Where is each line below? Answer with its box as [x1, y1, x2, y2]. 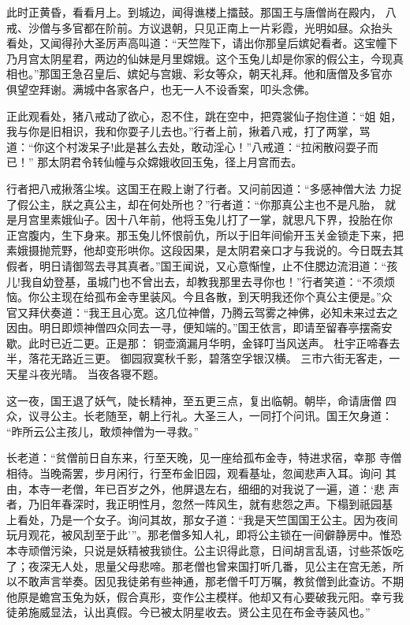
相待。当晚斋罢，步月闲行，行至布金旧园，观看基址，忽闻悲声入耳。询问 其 [6, 465, 397, 482]
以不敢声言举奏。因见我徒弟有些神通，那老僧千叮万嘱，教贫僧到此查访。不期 [6, 573, 404, 590]
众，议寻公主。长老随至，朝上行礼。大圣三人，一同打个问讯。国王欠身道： [6, 407, 393, 424]
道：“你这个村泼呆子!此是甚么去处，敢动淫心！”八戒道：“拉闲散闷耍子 [6, 138, 367, 154]
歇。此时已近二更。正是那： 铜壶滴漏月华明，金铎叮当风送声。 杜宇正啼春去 [6, 334, 401, 351]
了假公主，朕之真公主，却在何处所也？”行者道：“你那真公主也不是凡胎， [6, 195, 382, 212]
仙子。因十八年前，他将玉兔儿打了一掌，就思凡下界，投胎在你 [72, 211, 393, 228]
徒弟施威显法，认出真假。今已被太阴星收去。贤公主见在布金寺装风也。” [6, 604, 371, 620]
